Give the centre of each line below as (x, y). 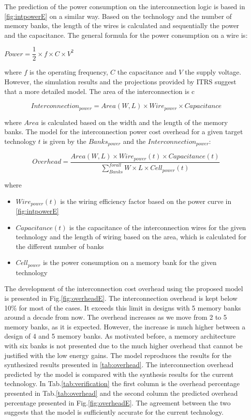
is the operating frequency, (69, 72)
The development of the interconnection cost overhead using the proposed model (124, 288)
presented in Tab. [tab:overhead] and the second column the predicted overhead (121, 393)
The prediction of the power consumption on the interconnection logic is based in (125, 6)
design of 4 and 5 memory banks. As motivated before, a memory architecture (120, 336)
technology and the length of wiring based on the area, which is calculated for (131, 237)
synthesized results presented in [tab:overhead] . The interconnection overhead (119, 365)
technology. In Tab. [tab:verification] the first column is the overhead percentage (122, 383)
